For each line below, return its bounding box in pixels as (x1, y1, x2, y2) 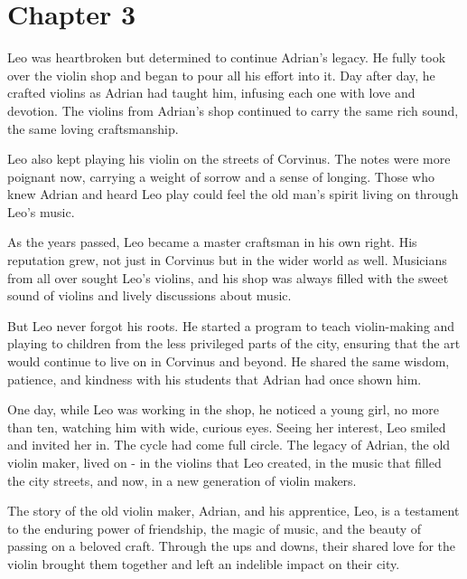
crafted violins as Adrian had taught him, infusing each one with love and (7, 83, 416, 102)
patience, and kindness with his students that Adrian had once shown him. (7, 369, 422, 388)
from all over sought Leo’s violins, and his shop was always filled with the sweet (7, 268, 449, 287)
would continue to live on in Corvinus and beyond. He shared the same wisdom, (7, 352, 450, 371)
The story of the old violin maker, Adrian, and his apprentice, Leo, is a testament (7, 501, 460, 520)
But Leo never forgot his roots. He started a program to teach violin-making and (7, 316, 455, 335)
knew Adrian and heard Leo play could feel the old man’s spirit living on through (7, 185, 459, 204)
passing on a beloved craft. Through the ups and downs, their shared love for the (7, 536, 456, 555)
